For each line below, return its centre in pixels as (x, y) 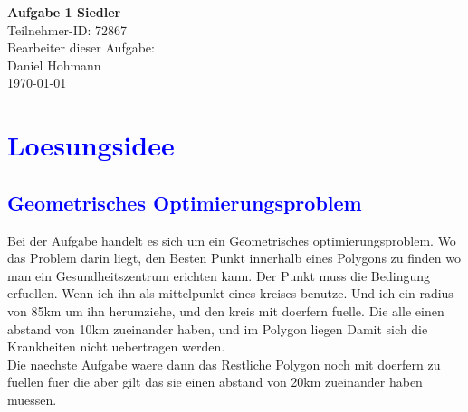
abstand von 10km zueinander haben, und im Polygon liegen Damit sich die (218, 328)
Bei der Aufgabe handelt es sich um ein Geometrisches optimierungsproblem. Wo (232, 240)
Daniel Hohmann (54, 65)
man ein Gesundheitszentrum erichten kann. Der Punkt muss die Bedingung (219, 275)
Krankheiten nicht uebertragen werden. (116, 346)
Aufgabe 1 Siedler (64, 12)
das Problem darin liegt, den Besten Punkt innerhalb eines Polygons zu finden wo (234, 258)
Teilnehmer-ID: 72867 (67, 29)
